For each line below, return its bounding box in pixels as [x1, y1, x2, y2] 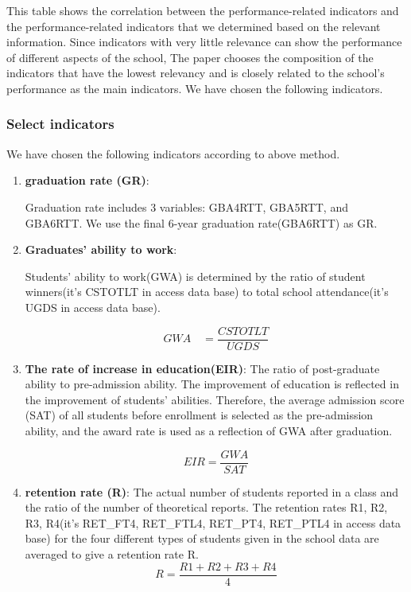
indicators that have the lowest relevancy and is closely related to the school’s [6, 64, 385, 81]
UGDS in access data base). [25, 298, 161, 315]
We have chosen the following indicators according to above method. [6, 145, 340, 162]
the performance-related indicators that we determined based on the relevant [6, 18, 381, 34]
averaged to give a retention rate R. [25, 546, 199, 562]
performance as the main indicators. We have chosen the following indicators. [6, 80, 383, 96]
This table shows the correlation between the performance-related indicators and [6, 2, 399, 18]
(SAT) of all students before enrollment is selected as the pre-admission [25, 407, 374, 423]
